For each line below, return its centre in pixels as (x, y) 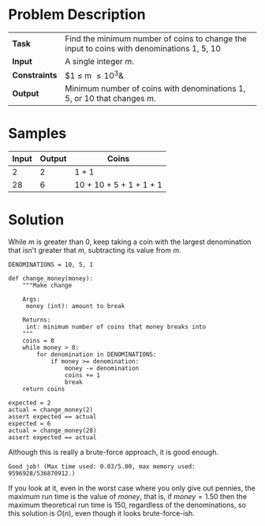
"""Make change (47, 286)
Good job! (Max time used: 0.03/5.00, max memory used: (102, 467)
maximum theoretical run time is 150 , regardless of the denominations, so (127, 505)
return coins (44, 389)
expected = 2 (30, 403)
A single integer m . (99, 61)
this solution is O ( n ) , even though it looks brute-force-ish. (101, 513)
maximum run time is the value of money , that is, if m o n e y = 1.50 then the (127, 497)
